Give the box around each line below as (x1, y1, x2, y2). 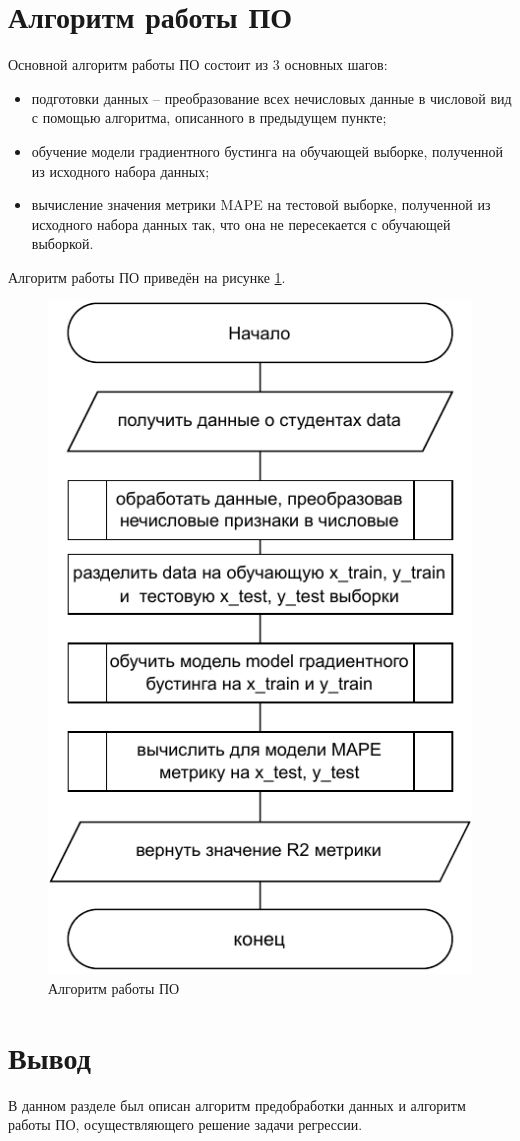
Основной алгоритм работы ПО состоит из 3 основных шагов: (8, 54, 388, 75)
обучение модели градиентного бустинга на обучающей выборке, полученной (31, 140, 504, 161)
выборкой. (31, 233, 94, 254)
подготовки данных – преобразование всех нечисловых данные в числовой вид (31, 87, 512, 108)
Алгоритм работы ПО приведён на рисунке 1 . (8, 266, 286, 287)
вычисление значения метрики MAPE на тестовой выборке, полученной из (31, 194, 491, 215)
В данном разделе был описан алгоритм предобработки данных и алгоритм (8, 1094, 466, 1115)
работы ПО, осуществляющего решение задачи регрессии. (8, 1114, 363, 1135)
